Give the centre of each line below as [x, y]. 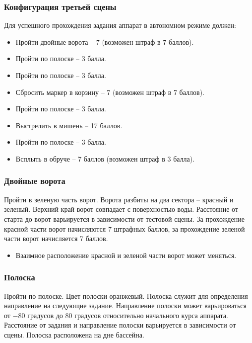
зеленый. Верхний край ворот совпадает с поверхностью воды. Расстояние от [121, 209]
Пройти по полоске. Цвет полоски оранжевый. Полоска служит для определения [126, 296]
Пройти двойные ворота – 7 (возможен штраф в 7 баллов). [105, 42]
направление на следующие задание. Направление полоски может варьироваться [125, 305]
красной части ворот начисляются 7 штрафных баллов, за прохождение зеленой [125, 228]
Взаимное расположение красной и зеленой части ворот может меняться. [126, 255]
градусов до [45, 315]
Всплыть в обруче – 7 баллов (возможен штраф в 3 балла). [105, 158]
